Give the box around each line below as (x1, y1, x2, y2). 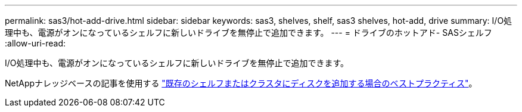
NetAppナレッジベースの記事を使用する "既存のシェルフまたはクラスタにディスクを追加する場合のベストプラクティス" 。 (5, 78, 477, 88)
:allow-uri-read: (5, 38, 66, 48)
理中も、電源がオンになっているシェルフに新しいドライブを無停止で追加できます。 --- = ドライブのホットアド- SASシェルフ (5, 27, 492, 38)
